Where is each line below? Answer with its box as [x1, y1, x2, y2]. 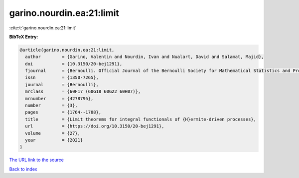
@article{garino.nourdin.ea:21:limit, [19, 47, 115, 53]
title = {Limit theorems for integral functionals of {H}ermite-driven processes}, [25, 117, 257, 122]
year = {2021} [25, 137, 83, 143]
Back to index [9, 166, 37, 172]
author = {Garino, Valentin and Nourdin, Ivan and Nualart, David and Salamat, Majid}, [25, 54, 264, 59]
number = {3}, [25, 103, 78, 109]
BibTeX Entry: [9, 34, 38, 40]
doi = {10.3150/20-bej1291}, [25, 61, 123, 66]
